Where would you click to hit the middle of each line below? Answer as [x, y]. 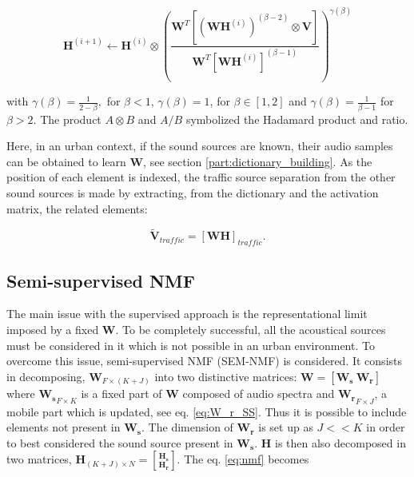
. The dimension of [187, 427]
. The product [67, 119]
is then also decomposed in [340, 442]
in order [386, 427]
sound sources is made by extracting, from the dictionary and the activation [193, 193]
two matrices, [39, 459]
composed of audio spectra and [259, 394]
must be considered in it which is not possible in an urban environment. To [191, 345]
